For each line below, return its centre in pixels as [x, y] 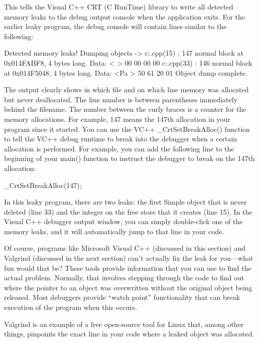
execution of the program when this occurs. [71, 307]
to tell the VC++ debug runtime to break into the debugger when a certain [121, 139]
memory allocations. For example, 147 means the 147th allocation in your [117, 119]
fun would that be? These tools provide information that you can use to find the [128, 268]
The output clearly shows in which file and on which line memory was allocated [126, 90]
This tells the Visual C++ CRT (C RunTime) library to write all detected [119, 7]
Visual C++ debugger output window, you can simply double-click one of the [123, 221]
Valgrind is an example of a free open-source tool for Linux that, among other [124, 324]
